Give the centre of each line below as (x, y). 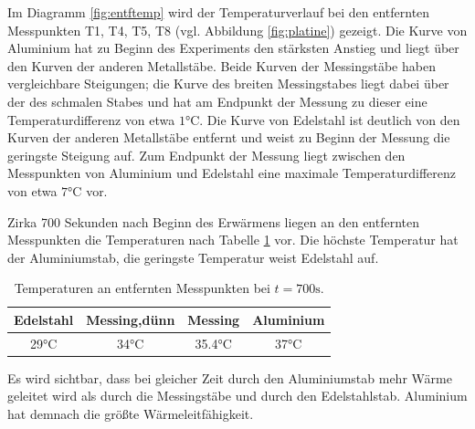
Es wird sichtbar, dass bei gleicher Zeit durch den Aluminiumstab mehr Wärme (230, 377)
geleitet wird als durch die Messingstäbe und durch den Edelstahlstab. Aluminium (237, 396)
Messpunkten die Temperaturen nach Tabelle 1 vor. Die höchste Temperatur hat (233, 240)
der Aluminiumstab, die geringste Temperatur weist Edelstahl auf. (193, 257)
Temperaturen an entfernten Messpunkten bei (142, 288)
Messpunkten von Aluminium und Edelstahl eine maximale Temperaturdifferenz (232, 173)
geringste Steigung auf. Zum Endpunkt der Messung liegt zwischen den (206, 155)
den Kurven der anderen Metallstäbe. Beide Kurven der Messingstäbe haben (222, 65)
